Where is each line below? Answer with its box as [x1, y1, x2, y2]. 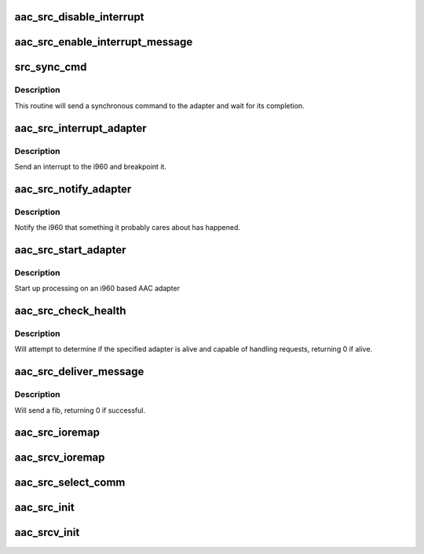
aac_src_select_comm [14, 476, 126, 490]
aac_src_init [14, 501, 75, 514]
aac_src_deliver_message [14, 365, 144, 378]
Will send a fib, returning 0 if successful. [14, 405, 145, 415]
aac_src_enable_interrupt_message [14, 35, 193, 49]
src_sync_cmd [14, 60, 87, 74]
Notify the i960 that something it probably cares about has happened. [14, 223, 241, 232]
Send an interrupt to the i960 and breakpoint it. [14, 162, 166, 171]
